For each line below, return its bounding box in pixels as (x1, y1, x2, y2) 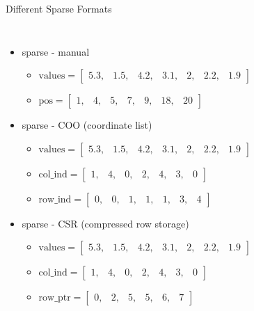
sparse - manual (22, 44, 90, 58)
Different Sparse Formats (6, 1, 112, 15)
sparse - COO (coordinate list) (22, 118, 152, 132)
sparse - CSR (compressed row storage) (22, 216, 189, 230)
